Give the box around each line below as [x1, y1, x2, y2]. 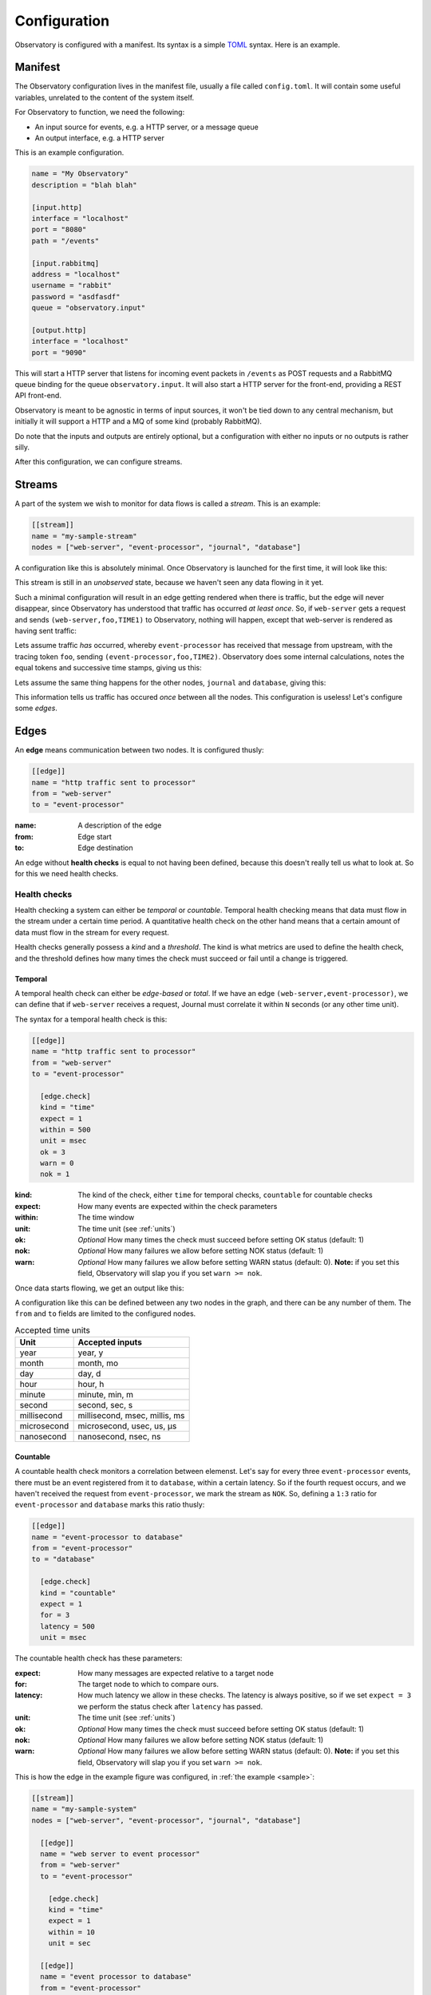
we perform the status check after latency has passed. [77, 1701, 263, 1711]
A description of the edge [77, 820, 162, 830]
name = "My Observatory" [31, 169, 129, 179]
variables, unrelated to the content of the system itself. [14, 93, 195, 102]
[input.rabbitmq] [31, 259, 100, 267]
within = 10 [48, 1927, 96, 1937]
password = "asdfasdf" [31, 292, 121, 301]
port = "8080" [31, 225, 87, 235]
